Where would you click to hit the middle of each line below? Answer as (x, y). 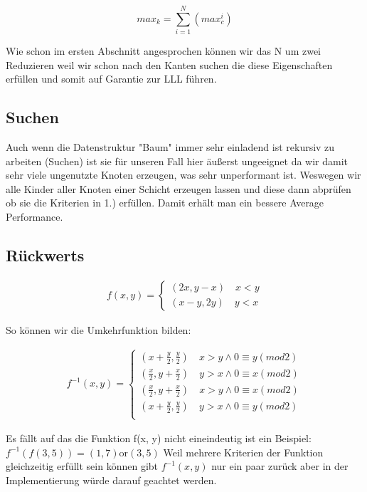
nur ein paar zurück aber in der (280, 466)
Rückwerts (45, 255)
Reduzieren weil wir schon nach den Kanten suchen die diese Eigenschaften (169, 64)
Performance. (34, 217)
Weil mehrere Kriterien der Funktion (243, 452)
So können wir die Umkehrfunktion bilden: (99, 329)
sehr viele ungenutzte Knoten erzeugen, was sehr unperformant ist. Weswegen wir (183, 175)
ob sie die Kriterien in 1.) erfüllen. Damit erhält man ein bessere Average (165, 203)
